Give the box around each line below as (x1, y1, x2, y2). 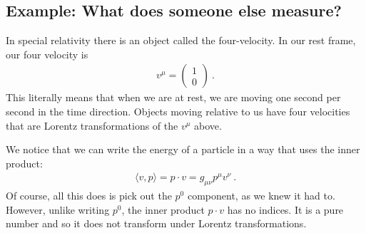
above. (194, 118, 222, 133)
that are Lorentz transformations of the (6, 118, 178, 133)
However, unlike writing (6, 202, 110, 217)
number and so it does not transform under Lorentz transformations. (6, 216, 307, 231)
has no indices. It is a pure (227, 202, 344, 217)
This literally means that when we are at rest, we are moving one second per (6, 90, 341, 105)
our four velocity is (6, 46, 88, 61)
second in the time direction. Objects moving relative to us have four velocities (6, 104, 350, 119)
